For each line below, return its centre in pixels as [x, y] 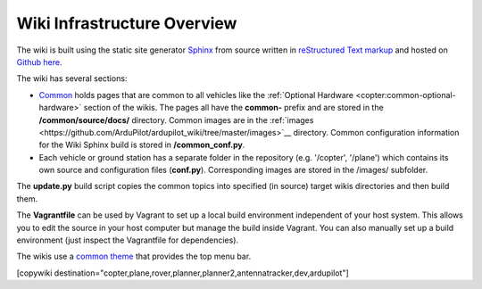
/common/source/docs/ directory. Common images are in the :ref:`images [176, 120]
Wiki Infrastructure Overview [127, 23]
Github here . [39, 62]
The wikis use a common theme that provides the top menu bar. [134, 256]
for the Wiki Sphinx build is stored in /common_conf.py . [142, 145]
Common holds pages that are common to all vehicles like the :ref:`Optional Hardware [196, 95]
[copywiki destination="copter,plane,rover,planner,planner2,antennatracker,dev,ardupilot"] [183, 273]
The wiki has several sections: [72, 78]
